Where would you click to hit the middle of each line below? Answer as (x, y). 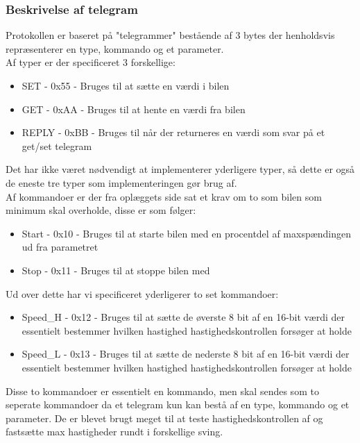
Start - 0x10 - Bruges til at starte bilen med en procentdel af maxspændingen (187, 233)
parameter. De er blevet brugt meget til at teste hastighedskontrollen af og (164, 418)
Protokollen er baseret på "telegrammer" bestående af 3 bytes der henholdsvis (170, 35)
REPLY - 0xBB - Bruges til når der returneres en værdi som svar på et (173, 132)
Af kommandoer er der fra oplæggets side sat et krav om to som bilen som (164, 196)
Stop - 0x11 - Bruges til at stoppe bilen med (116, 270)
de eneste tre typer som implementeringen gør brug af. (121, 182)
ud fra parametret (60, 247)
